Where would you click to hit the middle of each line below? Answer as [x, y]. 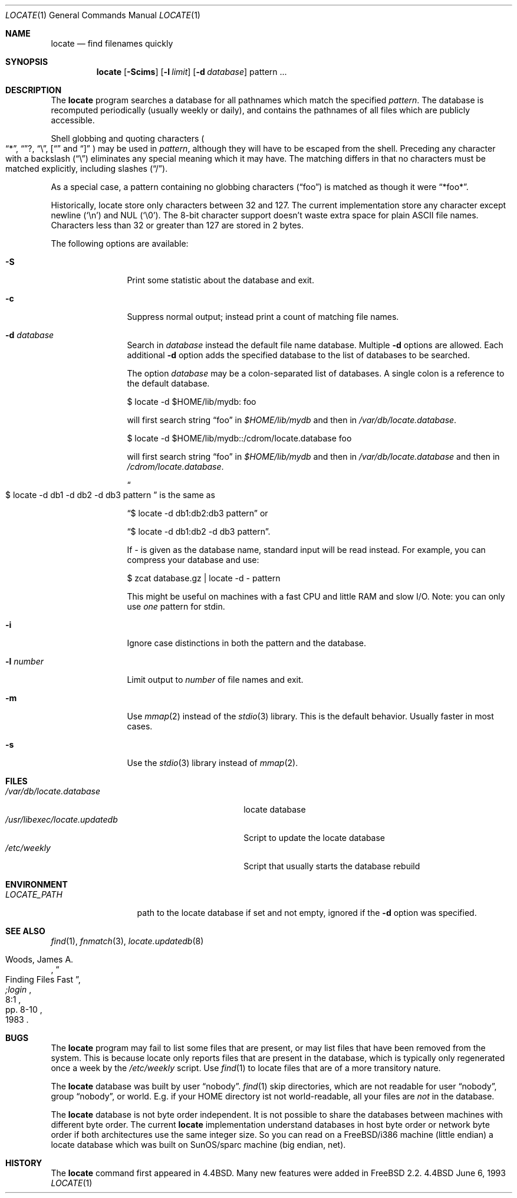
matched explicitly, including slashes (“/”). [87, 168]
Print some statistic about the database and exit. [220, 280]
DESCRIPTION [34, 90]
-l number [25, 661]
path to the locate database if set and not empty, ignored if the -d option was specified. [307, 913]
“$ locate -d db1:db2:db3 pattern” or [197, 513]
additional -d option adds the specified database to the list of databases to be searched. [298, 355]
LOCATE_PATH [34, 894]
